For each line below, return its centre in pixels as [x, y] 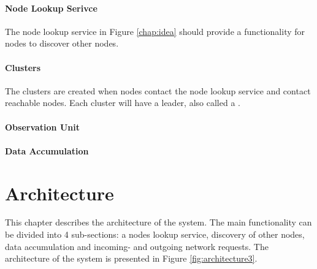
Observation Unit [42, 127]
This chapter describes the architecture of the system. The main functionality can [158, 222]
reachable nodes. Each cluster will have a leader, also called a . [123, 103]
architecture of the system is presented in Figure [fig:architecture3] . [131, 258]
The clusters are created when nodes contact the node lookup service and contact [158, 90]
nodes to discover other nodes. [62, 43]
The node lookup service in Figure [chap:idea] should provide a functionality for [155, 31]
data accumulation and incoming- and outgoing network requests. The [137, 246]
